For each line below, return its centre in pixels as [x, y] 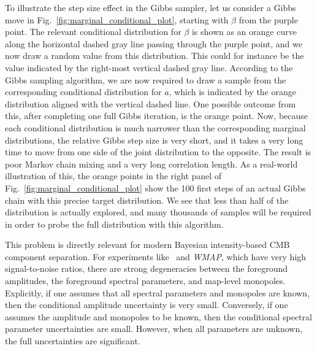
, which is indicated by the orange [232, 92]
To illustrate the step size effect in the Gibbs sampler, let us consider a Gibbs [151, 7]
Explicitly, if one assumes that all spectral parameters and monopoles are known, [158, 292]
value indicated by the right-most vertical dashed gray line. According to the [149, 67]
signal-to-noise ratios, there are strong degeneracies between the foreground [147, 268]
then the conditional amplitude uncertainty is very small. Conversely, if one [147, 305]
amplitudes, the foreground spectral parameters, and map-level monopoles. [145, 281]
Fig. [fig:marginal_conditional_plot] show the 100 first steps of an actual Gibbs [155, 187]
